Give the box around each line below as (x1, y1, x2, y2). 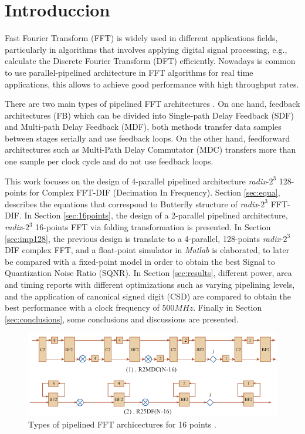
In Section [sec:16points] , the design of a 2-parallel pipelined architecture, (24, 209, 288, 221)
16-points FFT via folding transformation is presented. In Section (35, 221, 271, 233)
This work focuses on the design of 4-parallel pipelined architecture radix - (5, 174, 269, 187)
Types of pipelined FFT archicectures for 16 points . (28, 418, 216, 430)
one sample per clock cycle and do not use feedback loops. (5, 155, 213, 167)
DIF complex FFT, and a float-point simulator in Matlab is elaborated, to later (5, 244, 290, 256)
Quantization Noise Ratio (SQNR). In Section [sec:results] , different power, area (5, 267, 292, 279)
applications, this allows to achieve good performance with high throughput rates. (5, 78, 299, 90)
